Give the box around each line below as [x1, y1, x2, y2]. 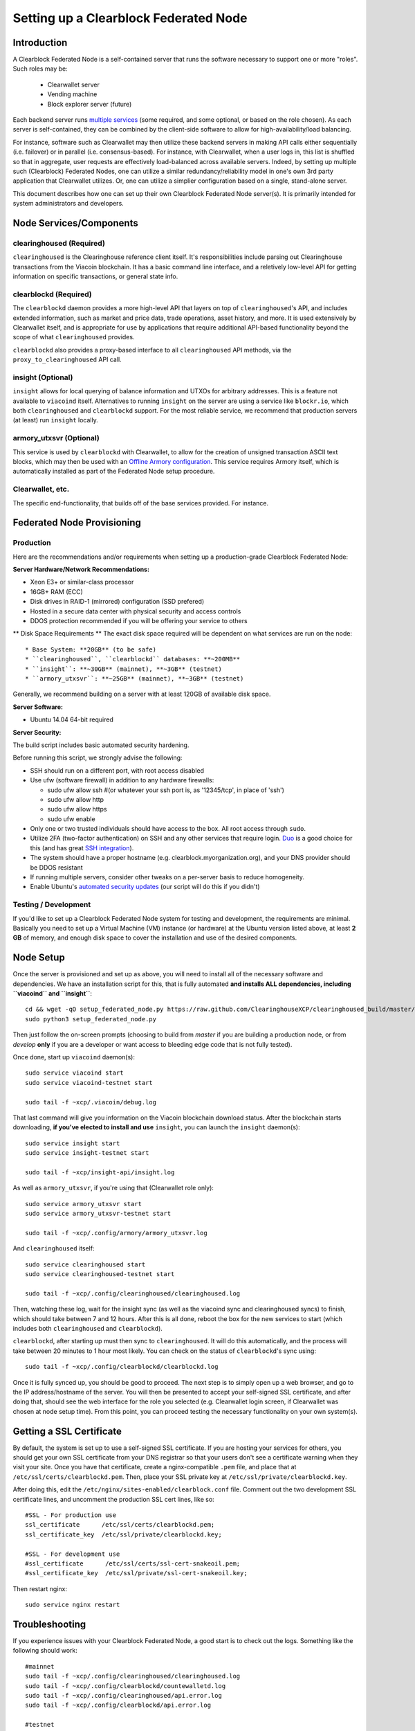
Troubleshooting [12, 1618, 86, 1630]
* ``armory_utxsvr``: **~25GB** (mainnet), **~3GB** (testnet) [25, 675, 244, 682]
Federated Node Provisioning [12, 517, 142, 529]
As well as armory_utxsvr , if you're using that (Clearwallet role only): [12, 1184, 214, 1192]
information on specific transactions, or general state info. [12, 272, 178, 280]
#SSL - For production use [25, 1511, 117, 1519]
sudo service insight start [25, 1139, 120, 1147]
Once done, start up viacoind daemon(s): [12, 1052, 135, 1061]
